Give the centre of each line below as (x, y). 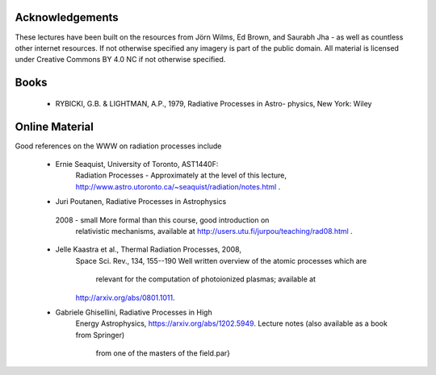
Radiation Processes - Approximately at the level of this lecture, (181, 175)
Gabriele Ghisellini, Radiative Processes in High (134, 312)
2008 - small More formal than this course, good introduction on (162, 220)
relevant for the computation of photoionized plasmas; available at (206, 279)
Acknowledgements (67, 17)
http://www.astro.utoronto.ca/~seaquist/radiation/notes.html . (178, 186)
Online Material (55, 126)
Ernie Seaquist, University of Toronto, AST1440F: (137, 164)
